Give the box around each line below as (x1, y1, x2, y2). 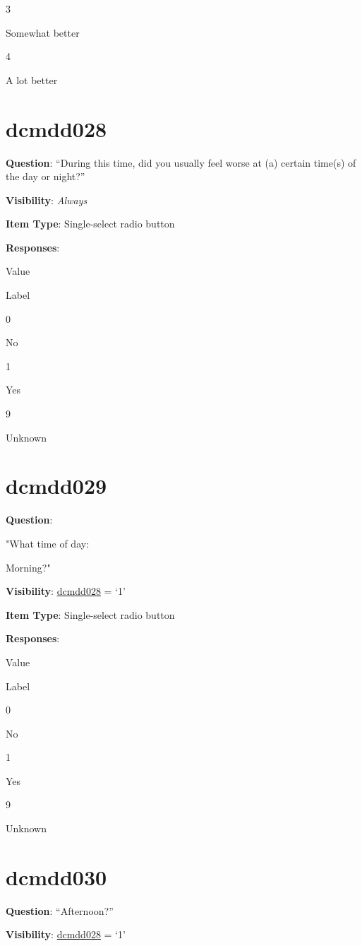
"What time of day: (6, 536, 90, 550)
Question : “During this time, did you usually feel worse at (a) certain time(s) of (6, 155, 356, 170)
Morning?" (6, 560, 51, 574)
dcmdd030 (6, 862, 107, 891)
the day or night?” (6, 169, 85, 184)
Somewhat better (6, 25, 80, 40)
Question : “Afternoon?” (6, 903, 114, 918)
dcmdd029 (6, 471, 107, 500)
